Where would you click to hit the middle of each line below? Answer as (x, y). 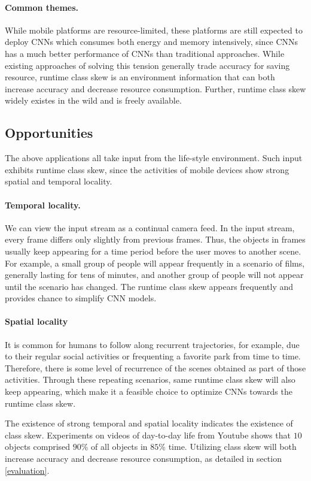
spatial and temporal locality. (59, 181)
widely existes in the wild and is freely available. (93, 100)
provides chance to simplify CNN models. (81, 298)
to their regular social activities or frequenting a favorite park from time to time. (153, 356)
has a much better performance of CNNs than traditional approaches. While (145, 53)
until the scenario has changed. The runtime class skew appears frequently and (149, 286)
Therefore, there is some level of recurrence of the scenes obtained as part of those (155, 367)
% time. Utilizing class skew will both (228, 447)
